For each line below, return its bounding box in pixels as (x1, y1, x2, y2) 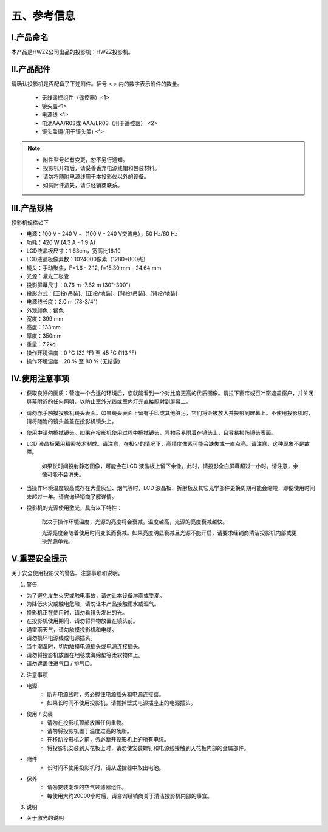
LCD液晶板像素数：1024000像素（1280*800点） (26, 256, 149, 263)
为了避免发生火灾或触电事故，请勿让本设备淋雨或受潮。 (26, 592, 165, 599)
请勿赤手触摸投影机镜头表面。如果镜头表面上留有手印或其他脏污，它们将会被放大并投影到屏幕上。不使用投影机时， (26, 409, 314, 416)
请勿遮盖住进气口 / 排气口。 (26, 660, 95, 667)
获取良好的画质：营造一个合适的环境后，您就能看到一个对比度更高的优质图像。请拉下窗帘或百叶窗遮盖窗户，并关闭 (26, 389, 314, 397)
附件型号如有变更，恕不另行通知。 (43, 155, 128, 163)
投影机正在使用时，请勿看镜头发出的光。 (26, 609, 128, 616)
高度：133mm (26, 324, 61, 331)
